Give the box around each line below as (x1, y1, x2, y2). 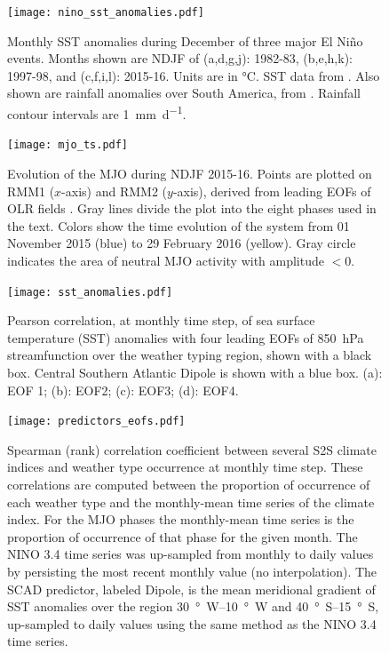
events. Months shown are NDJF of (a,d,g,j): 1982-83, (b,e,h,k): (7, 49, 353, 68)
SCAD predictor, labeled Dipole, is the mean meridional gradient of (7, 579, 376, 598)
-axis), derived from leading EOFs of (172, 181, 371, 200)
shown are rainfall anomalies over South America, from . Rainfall (7, 84, 361, 102)
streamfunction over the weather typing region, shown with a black (7, 346, 372, 364)
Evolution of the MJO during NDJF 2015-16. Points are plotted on (7, 163, 372, 182)
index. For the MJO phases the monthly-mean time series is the (7, 510, 354, 529)
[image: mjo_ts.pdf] (7, 139, 129, 152)
